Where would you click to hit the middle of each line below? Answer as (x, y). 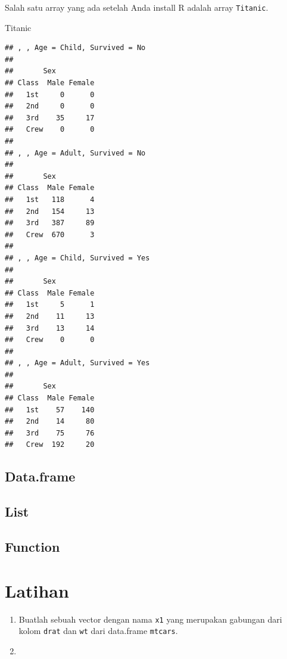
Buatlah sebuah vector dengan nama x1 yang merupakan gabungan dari (150, 619)
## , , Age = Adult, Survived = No (75, 153)
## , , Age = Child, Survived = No (75, 48)
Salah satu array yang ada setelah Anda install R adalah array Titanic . (137, 7)
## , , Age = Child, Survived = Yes (77, 258)
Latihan (37, 590)
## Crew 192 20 (50, 445)
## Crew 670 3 (50, 234)
